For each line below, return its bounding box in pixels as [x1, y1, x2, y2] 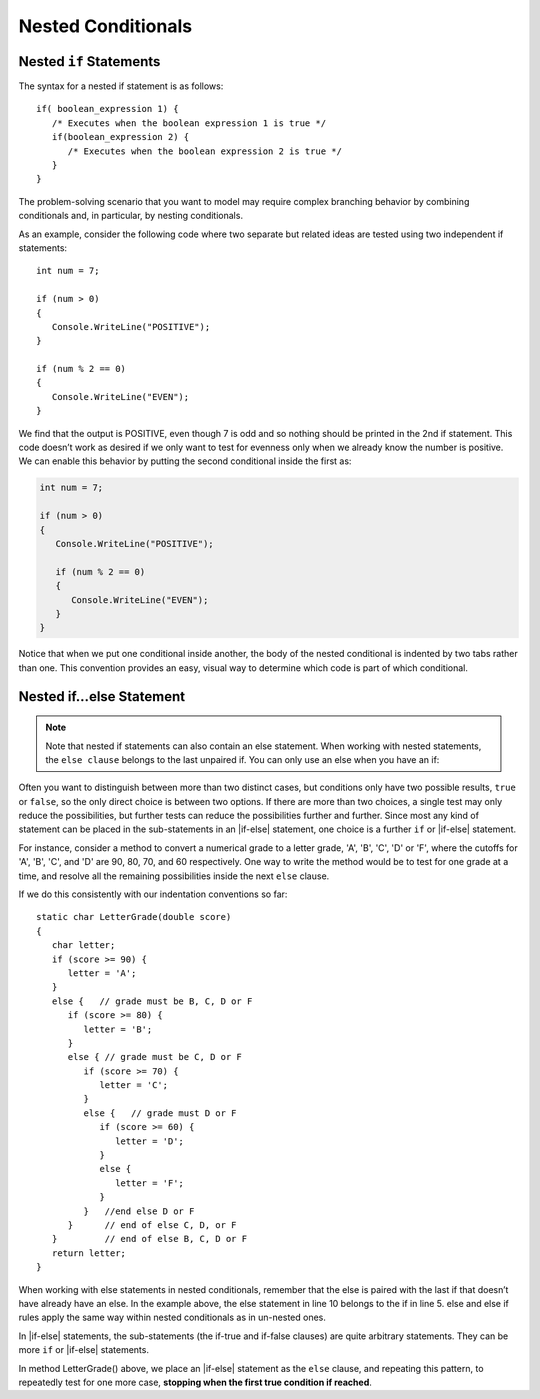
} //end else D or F [83, 1205, 195, 1217]
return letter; [51, 1247, 127, 1259]
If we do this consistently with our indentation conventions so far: [18, 888, 288, 900]
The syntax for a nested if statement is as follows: [18, 80, 224, 92]
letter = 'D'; [115, 1135, 185, 1147]
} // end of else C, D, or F [67, 1220, 237, 1230]
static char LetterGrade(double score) [36, 911, 232, 923]
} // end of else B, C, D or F [51, 1233, 248, 1245]
